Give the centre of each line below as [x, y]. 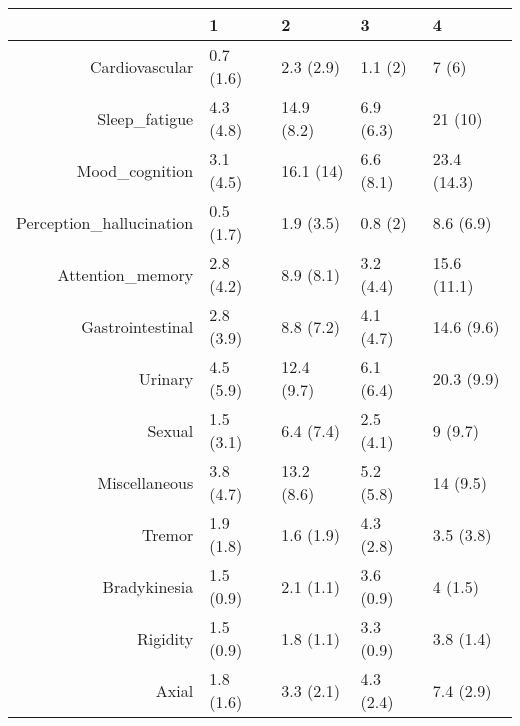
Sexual [170, 430]
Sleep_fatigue [145, 118]
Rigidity [165, 638]
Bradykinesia [148, 586]
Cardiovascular [141, 66]
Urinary [166, 378]
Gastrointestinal [137, 326]
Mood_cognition [135, 170]
